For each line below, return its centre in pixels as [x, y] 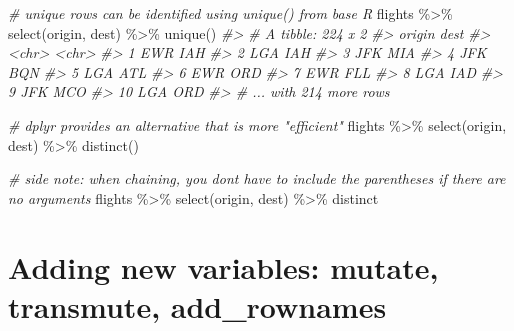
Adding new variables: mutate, [223, 266]
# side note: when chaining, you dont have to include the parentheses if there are [257, 178]
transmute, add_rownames [197, 305]
